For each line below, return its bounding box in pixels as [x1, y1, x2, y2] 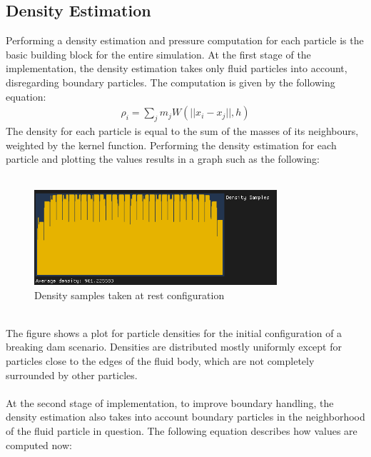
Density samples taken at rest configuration [34, 287, 225, 302]
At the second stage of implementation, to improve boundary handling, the [6, 395, 334, 410]
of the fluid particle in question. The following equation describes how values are [6, 423, 357, 438]
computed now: [6, 437, 72, 452]
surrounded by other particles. [6, 367, 138, 382]
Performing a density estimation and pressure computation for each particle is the [6, 33, 364, 48]
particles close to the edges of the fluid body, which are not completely [6, 353, 315, 368]
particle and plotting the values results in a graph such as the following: [6, 151, 320, 166]
